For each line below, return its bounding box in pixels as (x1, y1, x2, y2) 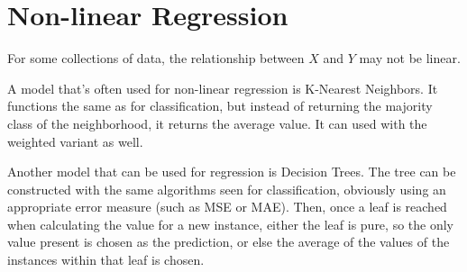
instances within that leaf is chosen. (7, 250, 205, 269)
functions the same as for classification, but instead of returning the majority (7, 96, 433, 115)
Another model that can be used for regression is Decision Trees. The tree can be (7, 162, 456, 181)
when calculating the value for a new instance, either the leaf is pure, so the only (7, 214, 453, 233)
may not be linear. (359, 49, 461, 68)
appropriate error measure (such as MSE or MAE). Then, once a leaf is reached (7, 197, 447, 216)
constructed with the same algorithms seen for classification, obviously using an (7, 179, 446, 198)
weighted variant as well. (7, 131, 143, 150)
